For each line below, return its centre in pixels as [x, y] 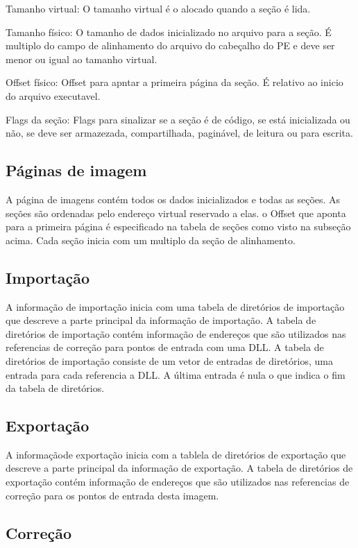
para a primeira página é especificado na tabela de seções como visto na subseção [178, 226]
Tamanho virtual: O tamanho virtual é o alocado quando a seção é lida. [158, 8]
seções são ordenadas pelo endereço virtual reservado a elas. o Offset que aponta [176, 213]
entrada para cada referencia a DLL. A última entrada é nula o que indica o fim [176, 374]
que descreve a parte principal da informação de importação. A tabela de [161, 320]
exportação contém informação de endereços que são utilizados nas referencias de [178, 482]
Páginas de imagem [76, 170]
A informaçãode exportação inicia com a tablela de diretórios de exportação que [176, 454]
